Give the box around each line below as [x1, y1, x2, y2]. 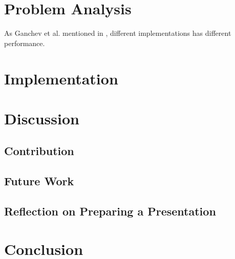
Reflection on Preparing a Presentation [4, 203, 216, 219]
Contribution [4, 143, 74, 159]
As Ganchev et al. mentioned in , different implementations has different [4, 28, 231, 38]
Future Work [4, 173, 74, 189]
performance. [4, 37, 45, 48]
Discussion [4, 107, 79, 128]
